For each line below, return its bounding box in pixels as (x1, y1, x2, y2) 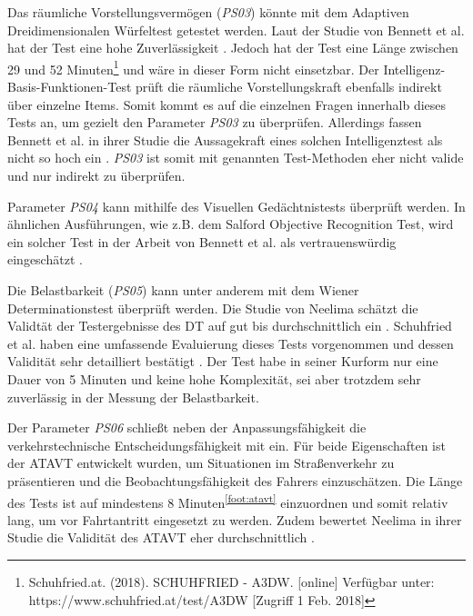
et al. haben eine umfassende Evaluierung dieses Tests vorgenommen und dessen (7, 333, 454, 353)
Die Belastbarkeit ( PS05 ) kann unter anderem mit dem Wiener (7, 280, 359, 299)
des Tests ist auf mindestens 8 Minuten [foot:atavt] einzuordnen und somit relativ (7, 490, 448, 512)
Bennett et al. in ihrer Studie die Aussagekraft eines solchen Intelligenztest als (7, 130, 443, 149)
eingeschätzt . (7, 250, 83, 269)
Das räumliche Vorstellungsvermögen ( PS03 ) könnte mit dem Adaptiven (7, 3, 409, 21)
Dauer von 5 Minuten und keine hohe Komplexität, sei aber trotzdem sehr (7, 369, 421, 388)
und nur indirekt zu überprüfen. (7, 166, 186, 184)
